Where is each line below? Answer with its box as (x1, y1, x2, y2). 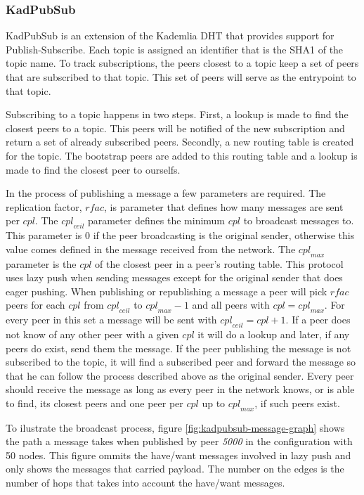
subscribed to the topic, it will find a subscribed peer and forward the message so (6, 354, 356, 369)
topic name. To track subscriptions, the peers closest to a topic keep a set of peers (6, 56, 359, 70)
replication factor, (6, 199, 82, 214)
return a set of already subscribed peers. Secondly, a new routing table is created (6, 134, 354, 149)
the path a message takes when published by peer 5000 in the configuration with (6, 434, 353, 449)
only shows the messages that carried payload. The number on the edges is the (6, 461, 344, 476)
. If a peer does (285, 312, 351, 327)
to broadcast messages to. (243, 213, 354, 228)
